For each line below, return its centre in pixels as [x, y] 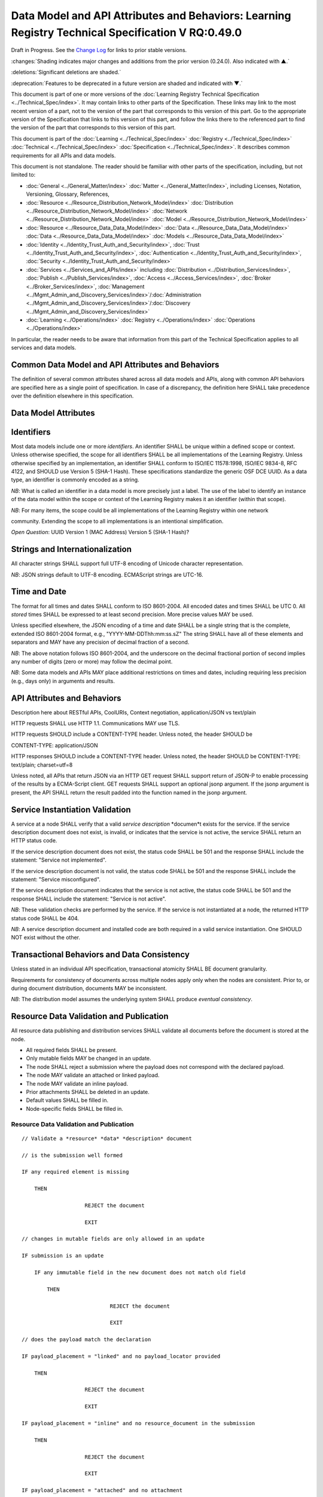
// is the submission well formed [72, 1155]
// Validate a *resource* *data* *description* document [107, 1138]
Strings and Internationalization [71, 549]
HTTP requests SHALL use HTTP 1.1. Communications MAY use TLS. [95, 723]
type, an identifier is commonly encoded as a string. [75, 480]
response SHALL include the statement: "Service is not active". [89, 899]
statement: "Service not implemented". [59, 860]
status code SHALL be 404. [45, 918]
